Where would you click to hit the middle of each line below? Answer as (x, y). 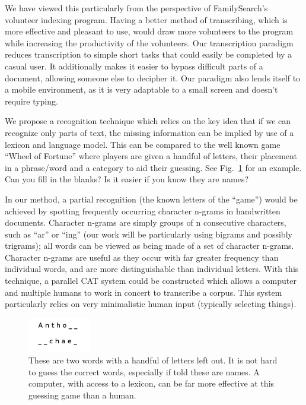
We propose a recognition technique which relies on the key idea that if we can (148, 121)
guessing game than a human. (82, 395)
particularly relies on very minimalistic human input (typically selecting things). (151, 304)
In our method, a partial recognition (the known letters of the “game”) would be (151, 199)
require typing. (31, 101)
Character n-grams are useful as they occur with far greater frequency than (142, 257)
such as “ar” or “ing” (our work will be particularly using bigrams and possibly (149, 234)
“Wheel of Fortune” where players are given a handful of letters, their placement (151, 156)
